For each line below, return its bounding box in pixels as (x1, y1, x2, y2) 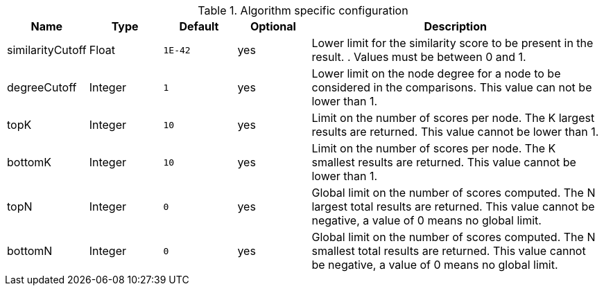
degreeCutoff (7, 80, 77, 94)
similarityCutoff (7, 43, 87, 57)
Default (179, 19, 219, 33)
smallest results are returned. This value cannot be (311, 155, 576, 169)
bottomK (7, 155, 52, 169)
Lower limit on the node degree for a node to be (311, 67, 561, 80)
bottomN (7, 244, 53, 258)
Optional (250, 19, 296, 33)
